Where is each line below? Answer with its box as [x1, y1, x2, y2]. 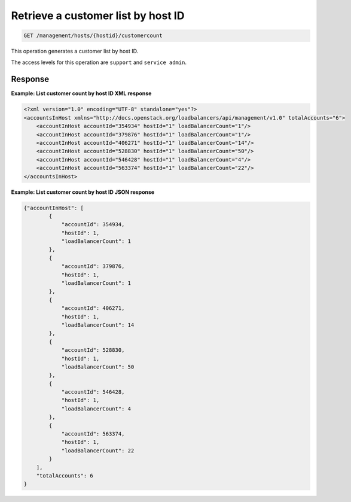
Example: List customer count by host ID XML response [11, 90, 152, 97]
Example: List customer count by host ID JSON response [11, 188, 155, 196]
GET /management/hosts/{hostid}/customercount [23, 32, 163, 39]
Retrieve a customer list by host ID [11, 9, 185, 22]
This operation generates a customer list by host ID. [11, 48, 139, 55]
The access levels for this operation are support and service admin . [11, 59, 187, 66]
